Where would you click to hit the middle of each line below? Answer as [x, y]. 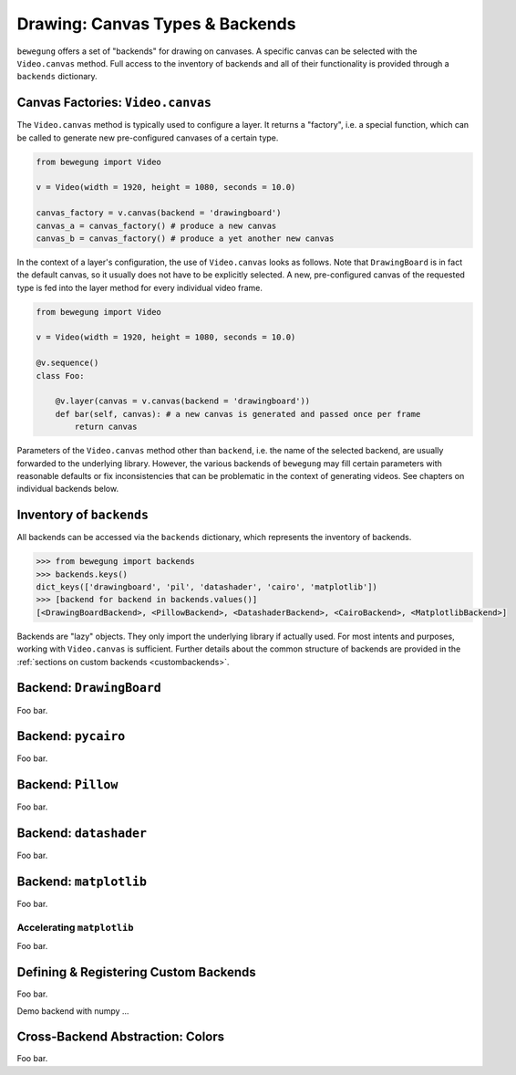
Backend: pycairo [71, 736]
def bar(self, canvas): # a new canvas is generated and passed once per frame [238, 414]
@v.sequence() [67, 363]
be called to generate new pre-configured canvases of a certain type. [148, 138]
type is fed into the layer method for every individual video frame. [140, 287]
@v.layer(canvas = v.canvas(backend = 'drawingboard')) [183, 401]
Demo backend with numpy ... [73, 1011]
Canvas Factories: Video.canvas [114, 103]
